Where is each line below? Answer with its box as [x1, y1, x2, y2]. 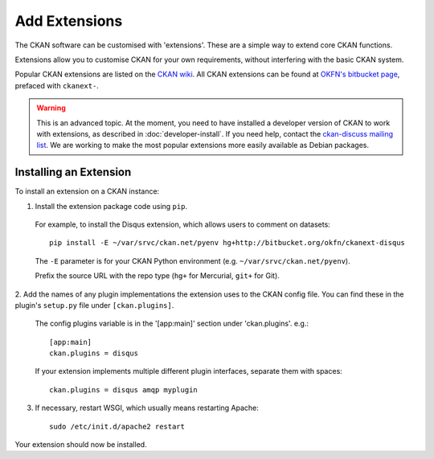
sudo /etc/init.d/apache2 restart [49, 422, 185, 431]
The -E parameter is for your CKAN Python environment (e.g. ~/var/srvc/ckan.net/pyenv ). [35, 256, 350, 265]
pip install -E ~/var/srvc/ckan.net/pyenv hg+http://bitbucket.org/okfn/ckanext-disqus [49, 238, 406, 248]
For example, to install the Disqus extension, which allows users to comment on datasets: [35, 219, 331, 229]
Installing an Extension [14, 166, 132, 179]
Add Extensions [14, 12, 123, 30]
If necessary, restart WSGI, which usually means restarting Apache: [35, 403, 259, 413]
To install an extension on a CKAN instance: [14, 186, 160, 196]
